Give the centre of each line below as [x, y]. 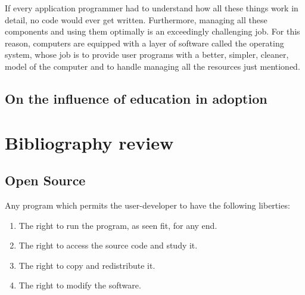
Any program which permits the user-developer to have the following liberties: [147, 205]
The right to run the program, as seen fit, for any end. [118, 225]
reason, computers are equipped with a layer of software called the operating [144, 43]
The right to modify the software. [80, 285]
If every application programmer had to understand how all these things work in [152, 8]
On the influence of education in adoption [136, 98]
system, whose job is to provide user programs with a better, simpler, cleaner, [147, 55]
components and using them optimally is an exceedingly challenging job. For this [152, 31]
